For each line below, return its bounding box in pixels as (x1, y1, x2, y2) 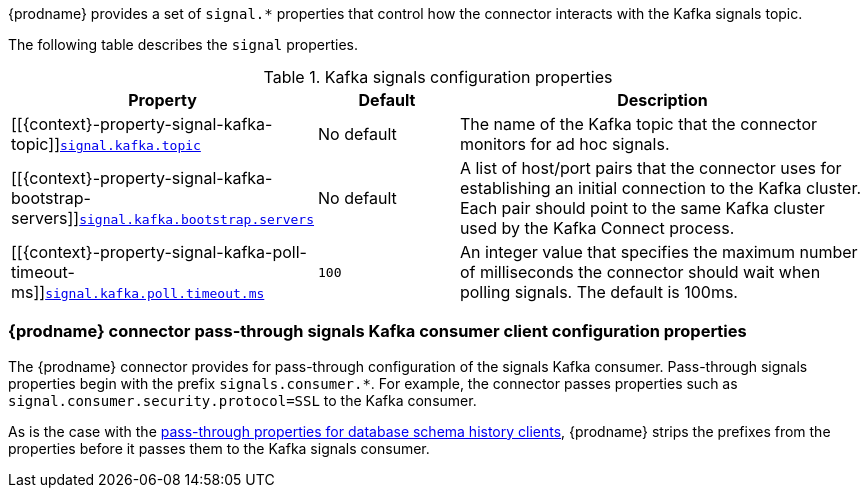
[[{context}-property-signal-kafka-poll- (11, 242, 307, 262)
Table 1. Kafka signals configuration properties (263, 67, 613, 87)
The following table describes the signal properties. (8, 36, 358, 53)
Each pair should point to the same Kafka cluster (459, 198, 825, 218)
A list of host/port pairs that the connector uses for (459, 158, 842, 178)
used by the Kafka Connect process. (459, 218, 735, 238)
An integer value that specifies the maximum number (459, 242, 858, 262)
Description (617, 90, 708, 110)
